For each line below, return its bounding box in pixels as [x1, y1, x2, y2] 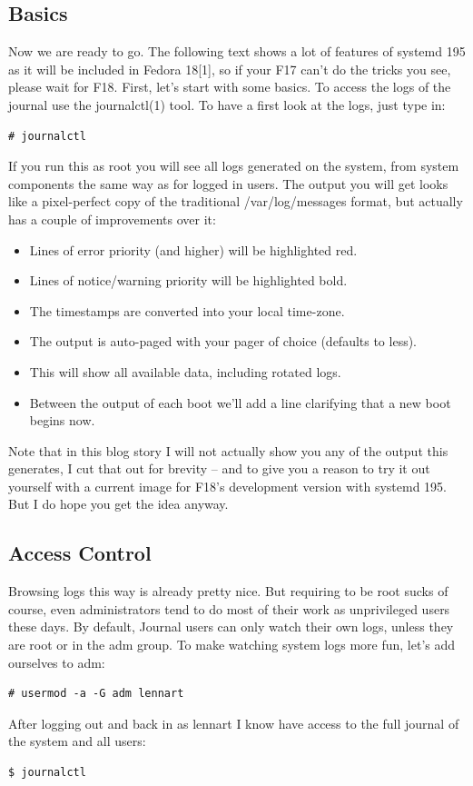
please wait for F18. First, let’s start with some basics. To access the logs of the [8, 77, 451, 96]
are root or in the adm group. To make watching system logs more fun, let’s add [8, 635, 456, 654]
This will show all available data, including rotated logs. [29, 362, 341, 381]
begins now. [29, 411, 95, 430]
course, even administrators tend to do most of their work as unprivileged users [8, 599, 450, 618]
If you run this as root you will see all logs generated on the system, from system [8, 156, 459, 175]
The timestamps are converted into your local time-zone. [29, 301, 345, 320]
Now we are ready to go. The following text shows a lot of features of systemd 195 [8, 42, 466, 61]
